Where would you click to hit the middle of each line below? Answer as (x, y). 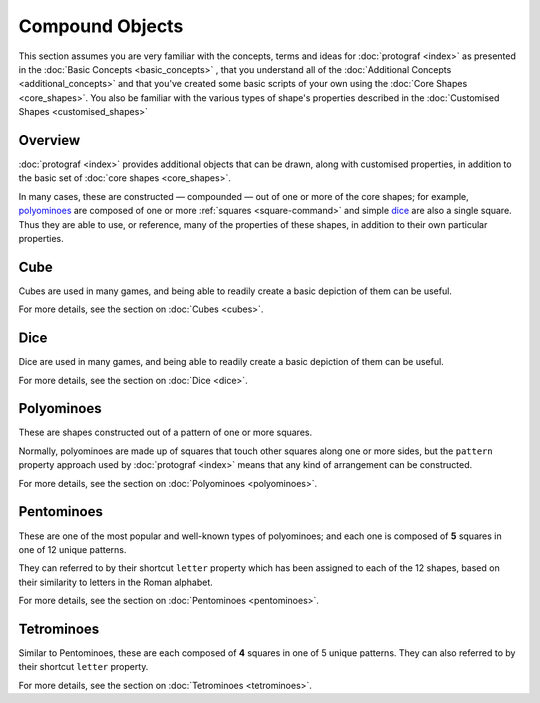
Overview (49, 140)
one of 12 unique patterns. (72, 549)
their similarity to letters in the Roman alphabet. (116, 582)
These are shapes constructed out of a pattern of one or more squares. (165, 432)
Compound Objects (101, 26)
